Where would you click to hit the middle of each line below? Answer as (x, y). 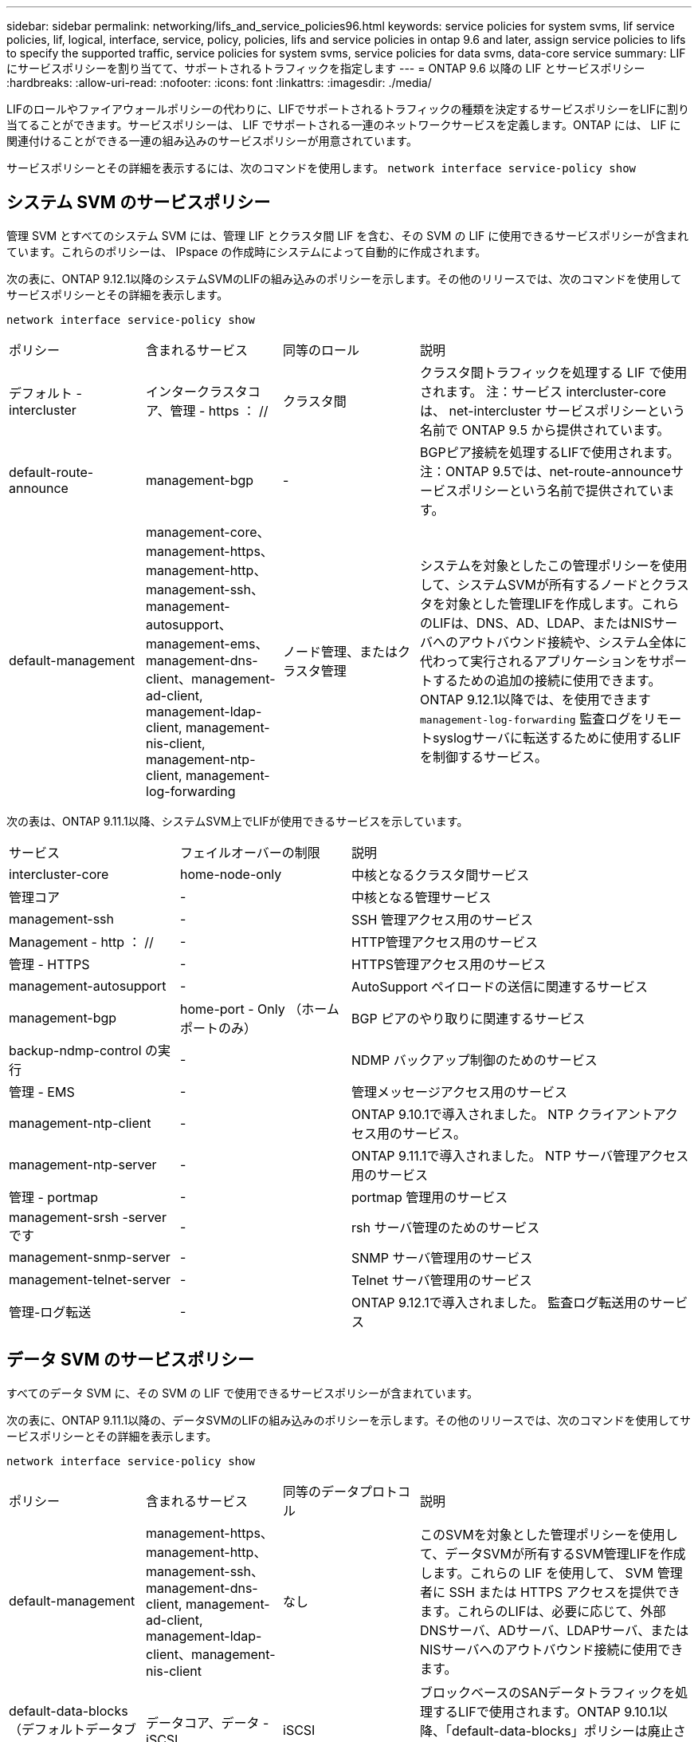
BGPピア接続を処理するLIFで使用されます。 (550, 452)
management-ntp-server (83, 1164)
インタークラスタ (197, 391)
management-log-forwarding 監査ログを (532, 718)
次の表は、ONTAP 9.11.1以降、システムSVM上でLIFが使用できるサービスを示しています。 (237, 821)
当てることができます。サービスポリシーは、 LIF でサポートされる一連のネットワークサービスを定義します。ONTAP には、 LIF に (344, 125)
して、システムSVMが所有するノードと (535, 584)
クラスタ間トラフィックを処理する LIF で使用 (554, 372)
